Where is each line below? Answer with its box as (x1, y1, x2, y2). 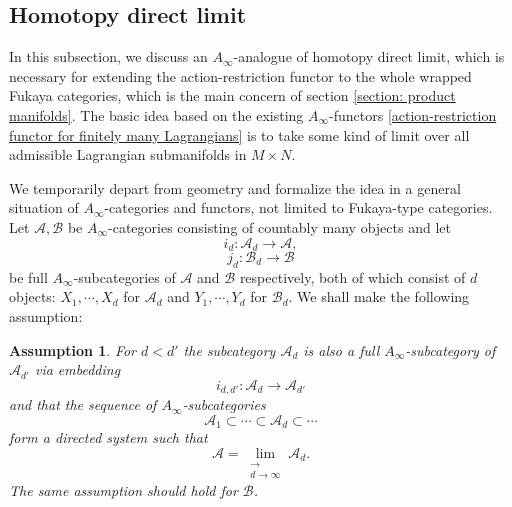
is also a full (303, 339, 380, 360)
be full (9, 266, 48, 287)
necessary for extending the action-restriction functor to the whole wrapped (9, 65, 472, 86)
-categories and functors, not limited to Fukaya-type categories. (104, 197, 493, 218)
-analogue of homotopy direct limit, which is (233, 46, 505, 67)
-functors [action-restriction (329, 104, 497, 125)
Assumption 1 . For (9, 339, 137, 360)
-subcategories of (73, 266, 176, 287)
